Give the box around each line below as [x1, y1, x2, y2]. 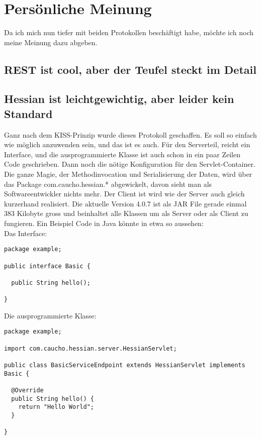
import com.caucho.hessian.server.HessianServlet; [4, 345, 177, 352]
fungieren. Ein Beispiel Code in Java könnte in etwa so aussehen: [4, 218, 204, 229]
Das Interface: [4, 228, 47, 238]
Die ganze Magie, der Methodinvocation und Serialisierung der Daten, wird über [4, 169, 252, 179]
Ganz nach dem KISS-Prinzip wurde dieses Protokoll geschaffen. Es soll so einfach [4, 129, 257, 140]
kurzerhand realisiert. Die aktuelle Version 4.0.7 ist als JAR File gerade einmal [4, 198, 247, 208]
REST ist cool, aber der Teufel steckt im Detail [4, 61, 256, 77]
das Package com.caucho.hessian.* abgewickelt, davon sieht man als [4, 178, 212, 189]
